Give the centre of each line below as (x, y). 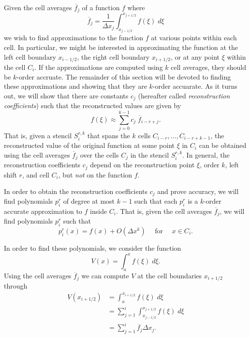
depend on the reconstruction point (142, 165)
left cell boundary (30, 56)
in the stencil (150, 155)
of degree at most (89, 201)
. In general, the (206, 155)
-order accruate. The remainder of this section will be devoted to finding (124, 76)
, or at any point (195, 56)
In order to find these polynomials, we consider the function (93, 248)
